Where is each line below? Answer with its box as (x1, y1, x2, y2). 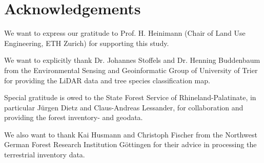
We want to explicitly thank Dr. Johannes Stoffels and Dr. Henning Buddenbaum (4, 55, 260, 65)
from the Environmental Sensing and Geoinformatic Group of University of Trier (4, 64, 258, 75)
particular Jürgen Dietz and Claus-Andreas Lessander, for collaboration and (4, 102, 243, 112)
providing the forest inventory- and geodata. (4, 112, 143, 123)
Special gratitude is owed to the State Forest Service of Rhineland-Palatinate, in (4, 92, 256, 103)
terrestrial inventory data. (4, 149, 85, 160)
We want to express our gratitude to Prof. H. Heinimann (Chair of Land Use (4, 28, 246, 38)
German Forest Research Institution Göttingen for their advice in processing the (4, 139, 257, 150)
